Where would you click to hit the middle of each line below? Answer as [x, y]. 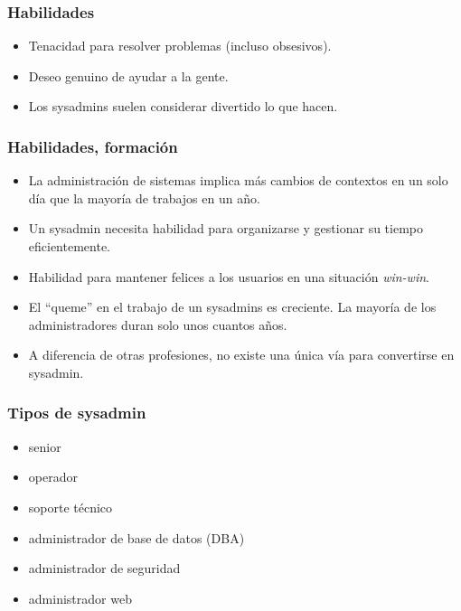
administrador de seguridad [104, 568]
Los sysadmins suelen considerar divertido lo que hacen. [183, 106]
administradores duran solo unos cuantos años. [158, 324]
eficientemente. [69, 246]
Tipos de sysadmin [77, 413]
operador [53, 477]
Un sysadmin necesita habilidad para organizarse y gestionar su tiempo [226, 228]
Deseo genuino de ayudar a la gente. [128, 75]
